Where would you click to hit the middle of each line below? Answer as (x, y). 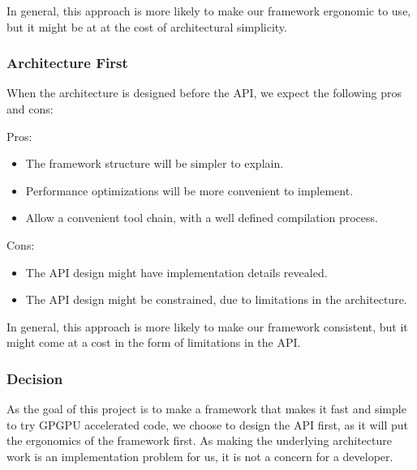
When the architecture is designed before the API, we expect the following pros (204, 93)
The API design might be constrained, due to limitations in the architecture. (216, 299)
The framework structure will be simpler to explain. (155, 163)
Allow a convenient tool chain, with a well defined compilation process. (202, 218)
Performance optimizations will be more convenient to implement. (189, 190)
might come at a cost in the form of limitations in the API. (154, 342)
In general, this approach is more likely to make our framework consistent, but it (207, 326)
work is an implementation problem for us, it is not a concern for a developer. (200, 456)
